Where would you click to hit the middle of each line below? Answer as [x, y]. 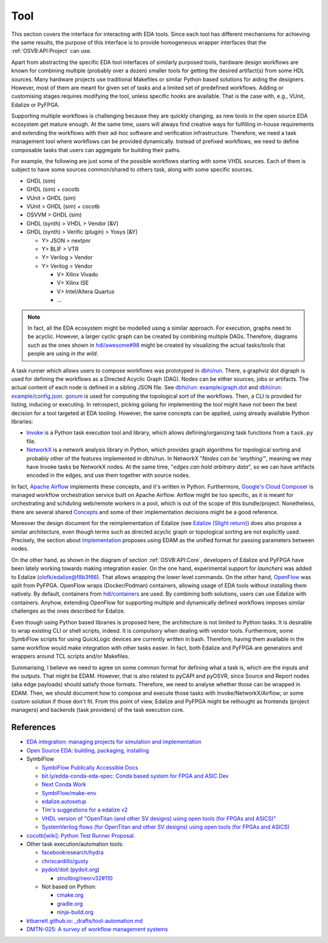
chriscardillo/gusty [65, 861]
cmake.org [70, 895]
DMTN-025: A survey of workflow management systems [97, 929]
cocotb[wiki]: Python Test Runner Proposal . [81, 835]
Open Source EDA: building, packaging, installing [88, 750]
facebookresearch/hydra [73, 852]
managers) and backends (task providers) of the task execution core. [98, 710]
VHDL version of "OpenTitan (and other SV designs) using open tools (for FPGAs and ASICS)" [159, 818]
